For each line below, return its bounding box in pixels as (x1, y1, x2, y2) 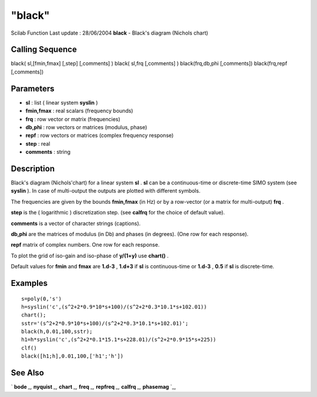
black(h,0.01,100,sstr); (21, 328, 93, 335)
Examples (11, 278, 48, 288)
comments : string (25, 149, 70, 156)
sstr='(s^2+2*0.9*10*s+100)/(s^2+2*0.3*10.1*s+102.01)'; (21, 320, 189, 327)
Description (11, 163, 55, 173)
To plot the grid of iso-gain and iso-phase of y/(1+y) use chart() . (11, 252, 169, 259)
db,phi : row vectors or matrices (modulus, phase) (25, 123, 147, 130)
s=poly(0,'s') (21, 295, 62, 302)
